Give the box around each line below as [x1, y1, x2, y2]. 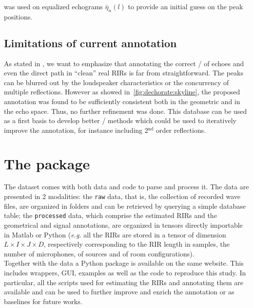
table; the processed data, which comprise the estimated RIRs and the [4, 210, 217, 220]
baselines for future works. [4, 296, 82, 306]
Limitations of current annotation [4, 35, 177, 50]
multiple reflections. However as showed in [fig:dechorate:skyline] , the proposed [4, 87, 240, 97]
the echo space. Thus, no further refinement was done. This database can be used [4, 106, 247, 116]
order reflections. [156, 125, 206, 135]
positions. [4, 11, 33, 21]
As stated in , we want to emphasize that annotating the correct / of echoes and [4, 58, 244, 68]
